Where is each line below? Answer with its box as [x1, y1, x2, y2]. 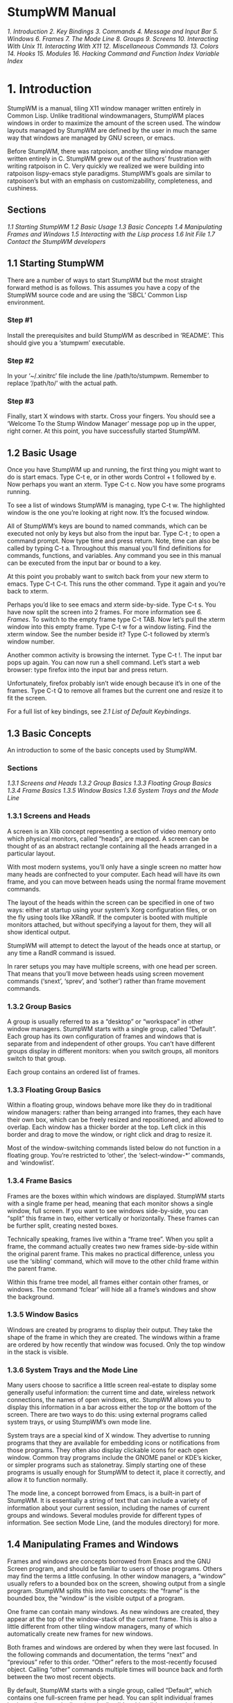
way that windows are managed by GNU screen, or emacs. [7, 133, 175, 142]
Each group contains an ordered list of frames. [7, 1067, 140, 1076]
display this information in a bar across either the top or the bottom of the [7, 1403, 217, 1411]
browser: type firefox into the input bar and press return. [7, 666, 169, 674]
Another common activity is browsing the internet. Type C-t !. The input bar [7, 651, 223, 659]
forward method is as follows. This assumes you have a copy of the [7, 283, 200, 292]
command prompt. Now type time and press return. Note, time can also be [7, 536, 220, 545]
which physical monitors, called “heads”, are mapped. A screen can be [7, 834, 209, 843]
